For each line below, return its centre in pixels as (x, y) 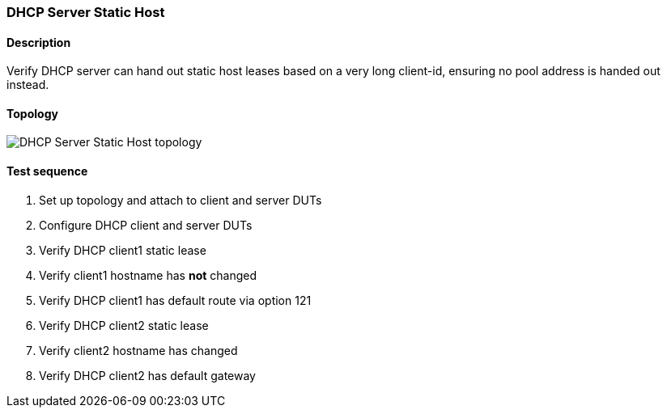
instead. (28, 85)
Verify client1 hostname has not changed (148, 275)
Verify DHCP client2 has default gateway (147, 375)
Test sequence (47, 171)
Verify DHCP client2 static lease (124, 325)
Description (39, 42)
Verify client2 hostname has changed (138, 350)
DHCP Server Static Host (86, 12)
